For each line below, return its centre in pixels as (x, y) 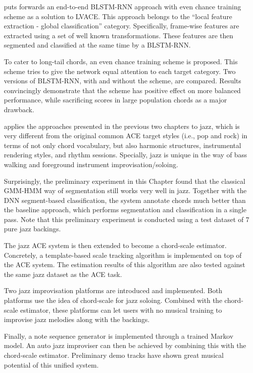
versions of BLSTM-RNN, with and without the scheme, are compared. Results (123, 81)
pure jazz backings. (32, 229)
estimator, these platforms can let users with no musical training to (121, 310)
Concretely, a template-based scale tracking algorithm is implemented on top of (123, 255)
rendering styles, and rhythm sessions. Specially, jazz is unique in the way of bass (126, 155)
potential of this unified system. (51, 364)
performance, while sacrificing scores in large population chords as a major (116, 100)
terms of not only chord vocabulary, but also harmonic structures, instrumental (123, 145)
